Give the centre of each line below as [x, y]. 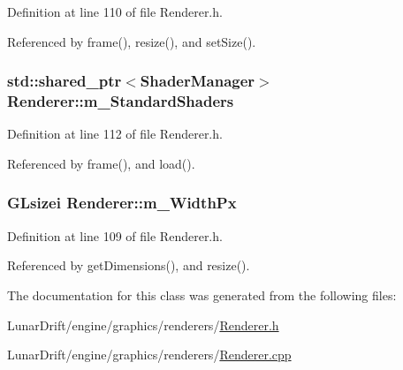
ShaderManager [198, 81]
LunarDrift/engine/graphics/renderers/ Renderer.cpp [149, 355]
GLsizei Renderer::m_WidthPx [122, 203]
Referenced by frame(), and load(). [101, 163]
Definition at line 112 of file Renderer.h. [115, 134]
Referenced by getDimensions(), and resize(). [129, 265]
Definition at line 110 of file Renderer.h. [115, 11]
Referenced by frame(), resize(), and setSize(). [132, 41]
